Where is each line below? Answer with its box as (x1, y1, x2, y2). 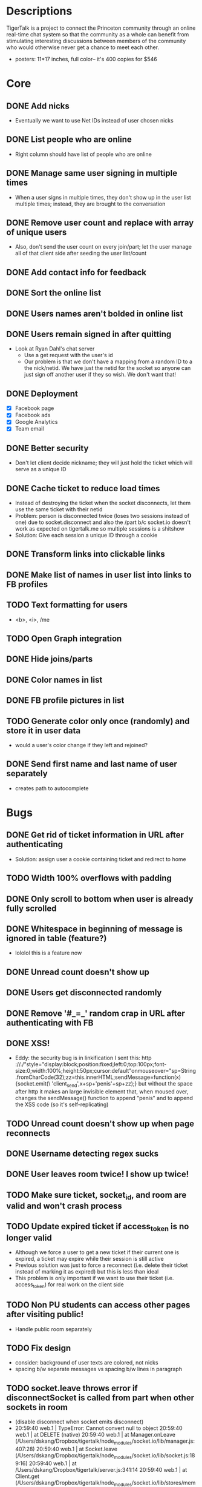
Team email (15, 425, 44, 432)
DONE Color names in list (6, 674, 103, 685)
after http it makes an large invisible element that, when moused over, (15, 1088, 189, 1095)
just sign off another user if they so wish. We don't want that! (24, 371, 177, 378)
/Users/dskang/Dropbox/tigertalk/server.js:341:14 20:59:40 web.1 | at (15, 1466, 187, 1473)
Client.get (15, 1472, 40, 1480)
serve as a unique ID (15, 466, 67, 473)
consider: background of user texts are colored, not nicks (15, 1359, 158, 1366)
